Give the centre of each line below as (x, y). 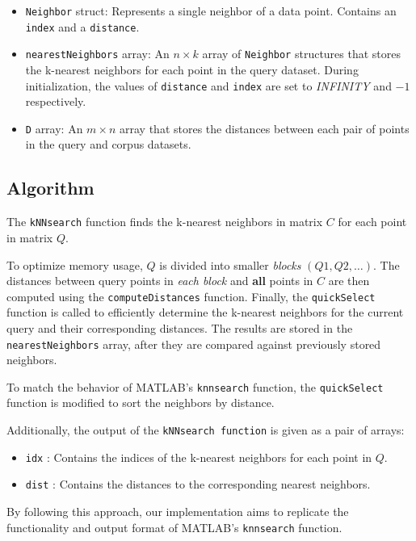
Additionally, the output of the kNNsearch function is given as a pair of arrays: (206, 430)
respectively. (56, 101)
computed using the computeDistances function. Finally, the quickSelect (191, 296)
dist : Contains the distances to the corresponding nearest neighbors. (198, 484)
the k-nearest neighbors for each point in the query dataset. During (192, 69)
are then (349, 281)
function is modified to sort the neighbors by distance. (141, 403)
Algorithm (50, 188)
